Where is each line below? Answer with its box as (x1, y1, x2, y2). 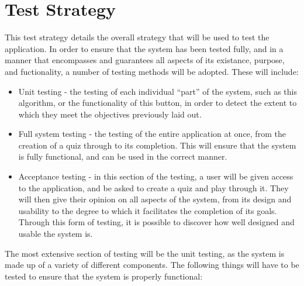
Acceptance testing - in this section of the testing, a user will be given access (18, 170, 293, 182)
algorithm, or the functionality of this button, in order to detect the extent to (18, 97, 297, 109)
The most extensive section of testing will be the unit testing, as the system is (5, 247, 285, 259)
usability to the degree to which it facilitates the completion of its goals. (18, 204, 277, 216)
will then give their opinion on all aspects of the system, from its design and (18, 193, 292, 205)
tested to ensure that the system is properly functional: (5, 270, 203, 282)
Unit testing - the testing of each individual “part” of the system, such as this (18, 85, 297, 97)
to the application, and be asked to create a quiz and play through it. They (18, 181, 289, 194)
